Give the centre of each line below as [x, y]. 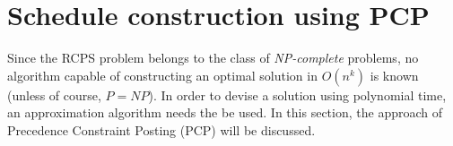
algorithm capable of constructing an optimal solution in [162, 75]
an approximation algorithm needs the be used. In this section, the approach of [225, 112]
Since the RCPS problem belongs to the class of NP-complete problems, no [213, 58]
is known [394, 75]
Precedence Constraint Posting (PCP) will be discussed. [161, 129]
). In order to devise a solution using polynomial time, [297, 94]
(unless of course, [54, 94]
